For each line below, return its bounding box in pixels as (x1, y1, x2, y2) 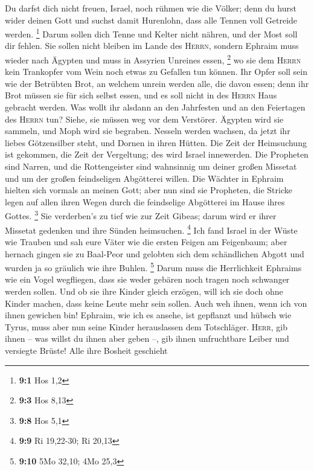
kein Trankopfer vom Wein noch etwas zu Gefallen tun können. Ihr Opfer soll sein (5, 65, 308, 78)
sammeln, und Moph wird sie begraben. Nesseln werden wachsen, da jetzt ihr (5, 124, 290, 137)
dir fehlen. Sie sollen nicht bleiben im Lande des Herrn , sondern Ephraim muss (5, 39, 299, 52)
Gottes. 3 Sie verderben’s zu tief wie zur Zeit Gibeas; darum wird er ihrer (5, 208, 277, 222)
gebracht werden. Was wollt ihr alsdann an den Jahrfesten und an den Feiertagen (5, 101, 306, 114)
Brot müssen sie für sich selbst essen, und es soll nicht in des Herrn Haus (5, 89, 277, 101)
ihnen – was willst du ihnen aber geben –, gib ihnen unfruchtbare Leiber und (5, 332, 289, 345)
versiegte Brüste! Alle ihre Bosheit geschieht (5, 344, 168, 356)
